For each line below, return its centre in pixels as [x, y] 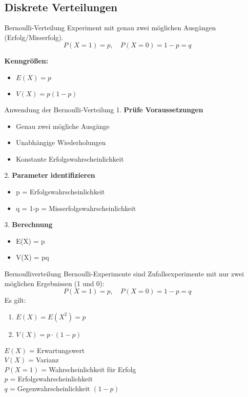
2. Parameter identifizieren [50, 175]
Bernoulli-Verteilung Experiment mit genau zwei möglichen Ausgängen [110, 28]
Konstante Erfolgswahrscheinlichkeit [70, 158]
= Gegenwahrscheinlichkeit [50, 388]
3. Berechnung [29, 224]
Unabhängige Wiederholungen [61, 142]
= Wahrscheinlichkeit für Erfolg [89, 369]
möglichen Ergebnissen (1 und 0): [54, 283]
